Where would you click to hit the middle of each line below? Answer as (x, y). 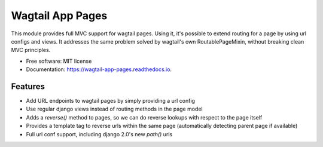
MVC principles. (31, 50)
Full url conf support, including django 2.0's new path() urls (99, 134)
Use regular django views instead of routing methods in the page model (114, 109)
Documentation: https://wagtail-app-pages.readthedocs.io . (99, 69)
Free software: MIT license (59, 61)
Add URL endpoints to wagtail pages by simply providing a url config (111, 101)
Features (28, 86)
